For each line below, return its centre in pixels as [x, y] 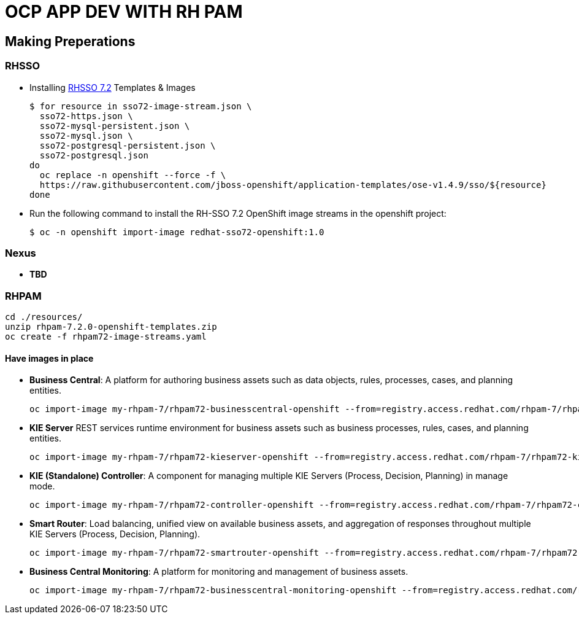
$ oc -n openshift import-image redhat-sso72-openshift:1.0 [177, 232]
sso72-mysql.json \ [86, 135]
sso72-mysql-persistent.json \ [115, 126]
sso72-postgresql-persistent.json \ [128, 145]
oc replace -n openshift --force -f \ [133, 175]
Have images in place [49, 358]
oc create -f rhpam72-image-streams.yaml [106, 337]
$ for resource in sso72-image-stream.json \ [141, 106]
